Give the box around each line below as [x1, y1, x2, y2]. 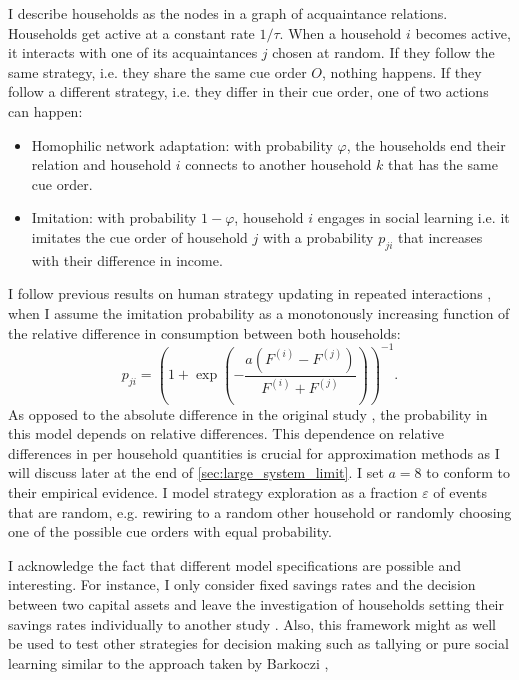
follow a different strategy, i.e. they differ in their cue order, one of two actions [8, 81, 489, 102]
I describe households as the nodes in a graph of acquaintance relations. [8, 3, 448, 23]
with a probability [262, 226, 374, 247]
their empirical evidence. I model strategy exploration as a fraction [8, 481, 418, 502]
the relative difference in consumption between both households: [8, 322, 401, 343]
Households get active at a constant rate [8, 22, 255, 43]
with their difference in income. [31, 249, 223, 270]
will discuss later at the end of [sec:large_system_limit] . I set [8, 462, 384, 483]
